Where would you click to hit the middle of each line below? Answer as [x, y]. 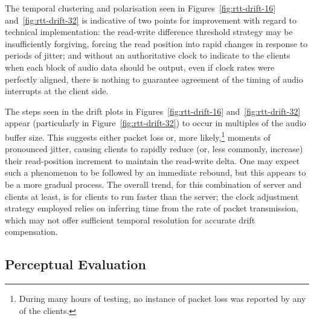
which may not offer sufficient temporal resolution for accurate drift [130, 219]
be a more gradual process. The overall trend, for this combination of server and [153, 184]
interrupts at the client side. [57, 91]
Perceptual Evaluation [75, 264]
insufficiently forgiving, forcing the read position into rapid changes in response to [156, 43]
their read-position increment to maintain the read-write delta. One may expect [152, 160]
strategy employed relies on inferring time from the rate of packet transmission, [152, 208]
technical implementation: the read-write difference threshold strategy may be [149, 32]
